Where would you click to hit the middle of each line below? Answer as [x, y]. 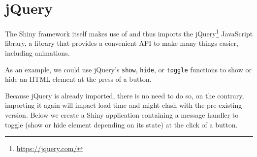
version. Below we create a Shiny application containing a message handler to [122, 115]
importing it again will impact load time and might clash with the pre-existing [124, 105]
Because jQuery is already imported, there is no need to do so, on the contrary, [125, 95]
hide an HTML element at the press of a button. [78, 79]
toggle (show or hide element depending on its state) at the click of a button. [121, 124]
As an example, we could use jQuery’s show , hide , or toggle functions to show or [128, 69]
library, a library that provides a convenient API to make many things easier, [122, 43]
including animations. [37, 52]
